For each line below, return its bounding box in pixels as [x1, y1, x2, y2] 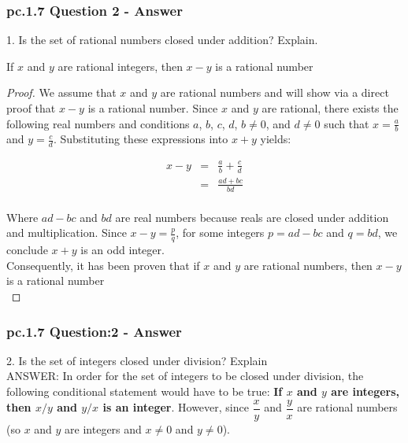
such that [324, 115, 369, 131]
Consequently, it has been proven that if [6, 257, 200, 273]
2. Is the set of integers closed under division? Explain [6, 352, 268, 368]
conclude [6, 242, 48, 258]
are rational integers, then [57, 57, 183, 74]
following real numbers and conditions [6, 115, 190, 131]
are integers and [65, 420, 142, 437]
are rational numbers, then [243, 257, 373, 273]
